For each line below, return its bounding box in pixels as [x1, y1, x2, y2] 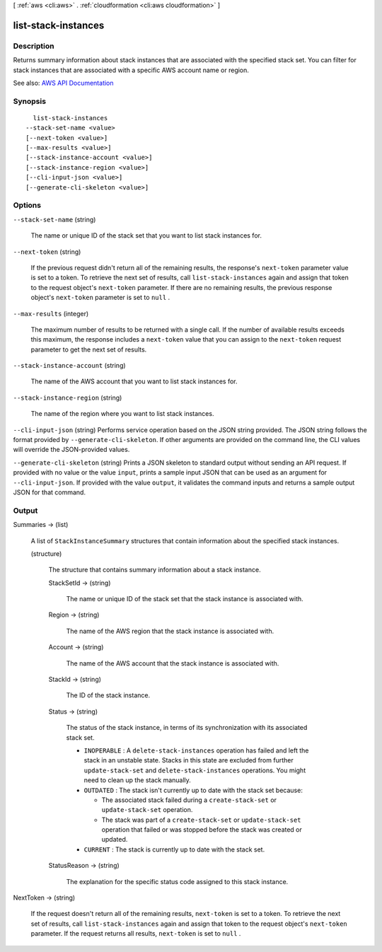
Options [13, 200, 42, 210]
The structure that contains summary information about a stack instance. [48, 566, 261, 574]
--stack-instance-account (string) [13, 361, 127, 370]
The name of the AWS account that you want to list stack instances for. [30, 377, 238, 385]
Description [13, 41, 54, 51]
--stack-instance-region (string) [13, 393, 122, 402]
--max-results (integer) [13, 309, 89, 318]
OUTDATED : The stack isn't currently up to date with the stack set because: [83, 786, 303, 794]
